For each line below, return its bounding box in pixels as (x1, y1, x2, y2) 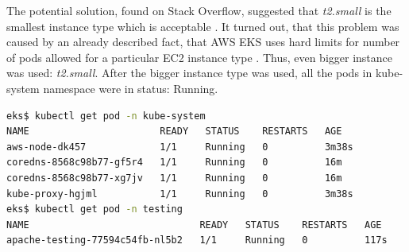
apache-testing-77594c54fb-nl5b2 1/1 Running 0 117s (6, 235, 388, 246)
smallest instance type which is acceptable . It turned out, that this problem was (6, 17, 399, 34)
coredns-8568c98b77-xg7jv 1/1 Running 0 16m (6, 172, 342, 184)
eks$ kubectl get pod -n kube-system (6, 110, 206, 122)
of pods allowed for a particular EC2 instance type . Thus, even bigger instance (6, 48, 393, 65)
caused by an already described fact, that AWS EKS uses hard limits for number (6, 33, 400, 50)
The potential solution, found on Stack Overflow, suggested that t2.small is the (6, 2, 392, 18)
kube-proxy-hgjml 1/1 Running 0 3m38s (6, 188, 353, 200)
